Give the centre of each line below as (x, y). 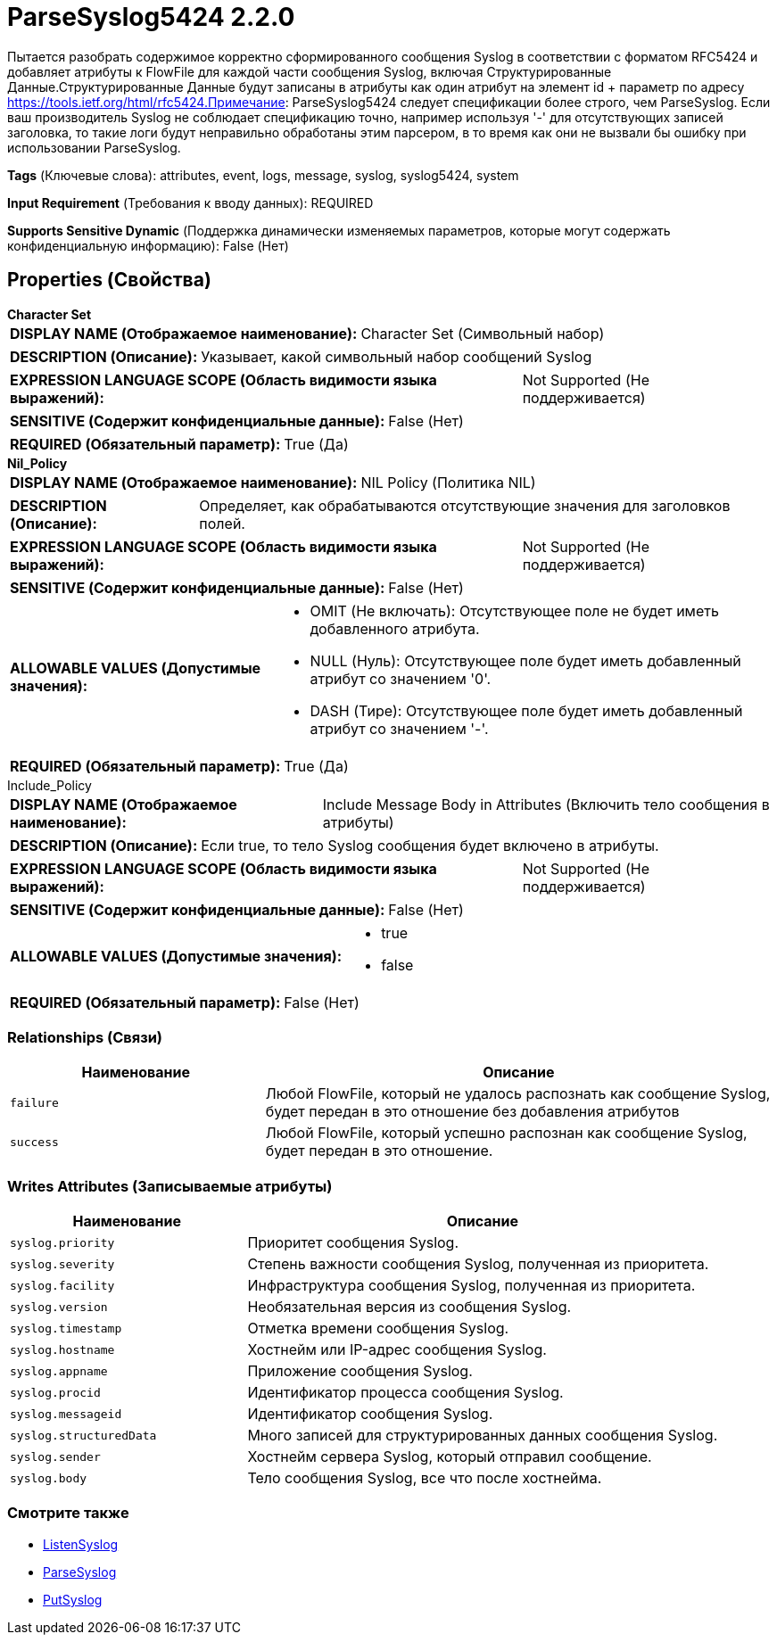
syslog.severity (62, 1264)
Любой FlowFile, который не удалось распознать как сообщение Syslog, (518, 1094)
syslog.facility (62, 1285)
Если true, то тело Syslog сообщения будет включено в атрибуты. (430, 845)
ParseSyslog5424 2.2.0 (151, 17)
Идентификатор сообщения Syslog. (370, 1414)
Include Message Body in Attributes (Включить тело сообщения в (546, 804)
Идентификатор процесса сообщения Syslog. (405, 1393)
